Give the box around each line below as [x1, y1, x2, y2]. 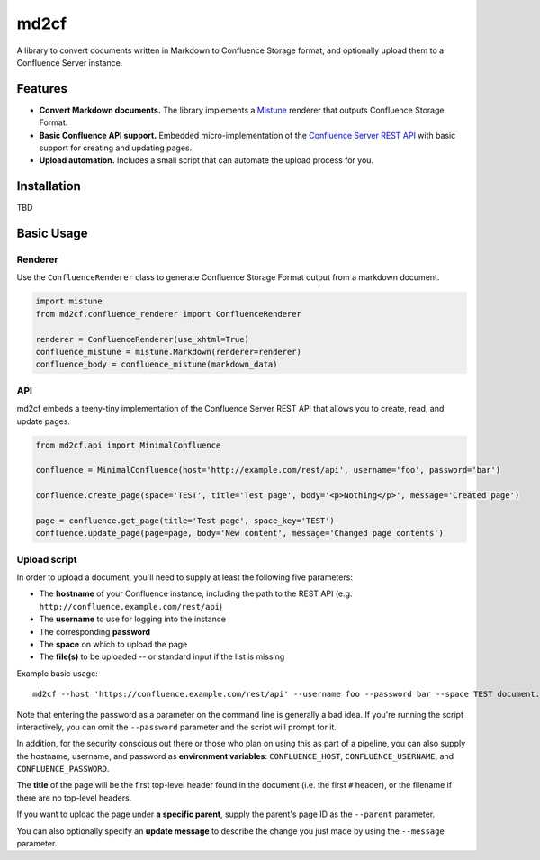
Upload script [16, 553, 77, 566]
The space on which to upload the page [39, 638, 188, 649]
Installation [16, 178, 81, 194]
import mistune [35, 296, 103, 306]
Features [16, 81, 67, 96]
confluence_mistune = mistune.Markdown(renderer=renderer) [35, 347, 301, 358]
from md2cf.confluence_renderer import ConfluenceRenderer [35, 309, 301, 319]
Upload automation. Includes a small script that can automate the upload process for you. [39, 155, 373, 166]
